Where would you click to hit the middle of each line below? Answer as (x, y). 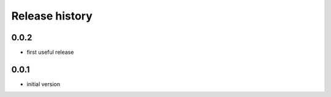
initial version (44, 84)
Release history (52, 16)
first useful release (50, 52)
